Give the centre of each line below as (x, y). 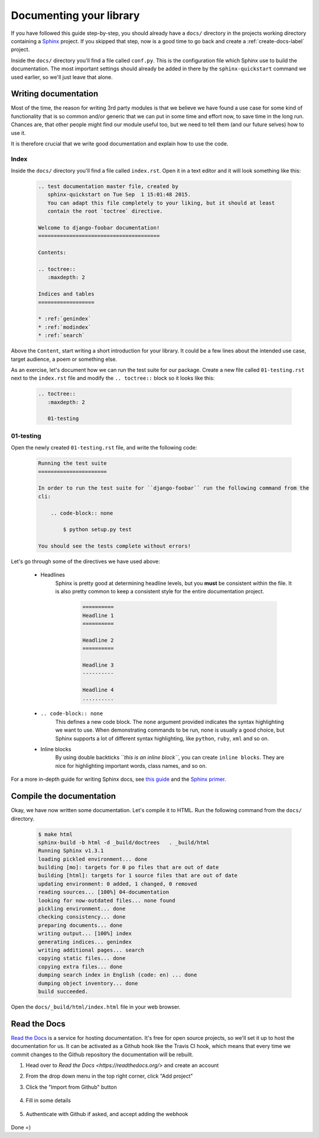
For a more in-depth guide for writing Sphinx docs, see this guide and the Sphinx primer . (118, 779)
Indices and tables (66, 294)
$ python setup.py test (97, 530)
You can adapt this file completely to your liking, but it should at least (161, 203)
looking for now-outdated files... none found (107, 900)
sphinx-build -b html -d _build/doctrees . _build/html (124, 842)
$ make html (56, 834)
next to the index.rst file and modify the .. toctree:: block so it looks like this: (113, 378)
